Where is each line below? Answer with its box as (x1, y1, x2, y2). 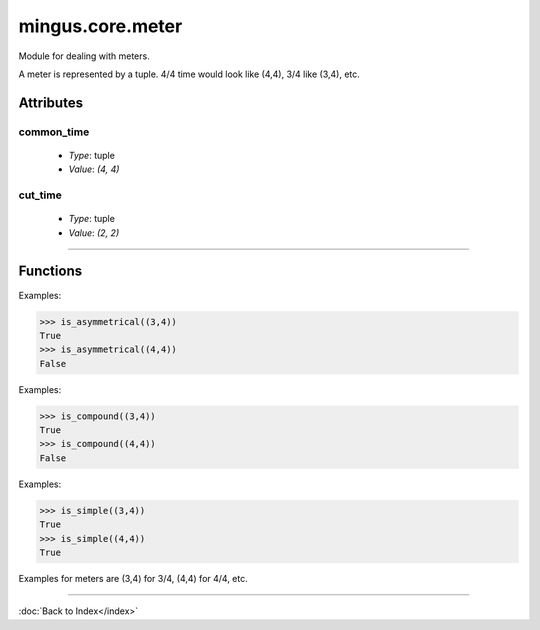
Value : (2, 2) (68, 226, 120, 239)
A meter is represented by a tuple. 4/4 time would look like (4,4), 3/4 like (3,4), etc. (18, 68, 360, 80)
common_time (18, 125, 90, 139)
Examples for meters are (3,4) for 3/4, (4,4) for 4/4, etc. (18, 572, 249, 584)
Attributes (18, 94, 84, 111)
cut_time (18, 188, 62, 202)
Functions (18, 263, 83, 280)
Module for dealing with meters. (18, 50, 150, 62)
